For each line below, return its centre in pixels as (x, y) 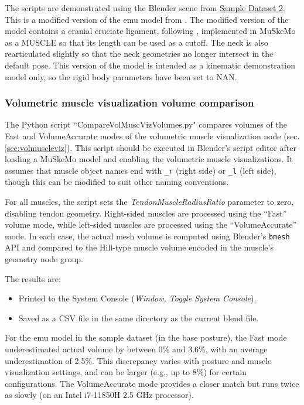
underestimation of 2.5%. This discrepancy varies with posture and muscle (138, 360)
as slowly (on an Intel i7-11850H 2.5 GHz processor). (99, 395)
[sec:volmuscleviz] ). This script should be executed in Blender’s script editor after (151, 147)
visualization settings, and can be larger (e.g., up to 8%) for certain (126, 372)
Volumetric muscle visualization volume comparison (129, 103)
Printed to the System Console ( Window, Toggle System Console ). (137, 298)
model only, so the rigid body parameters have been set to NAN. (121, 76)
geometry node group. (44, 259)
